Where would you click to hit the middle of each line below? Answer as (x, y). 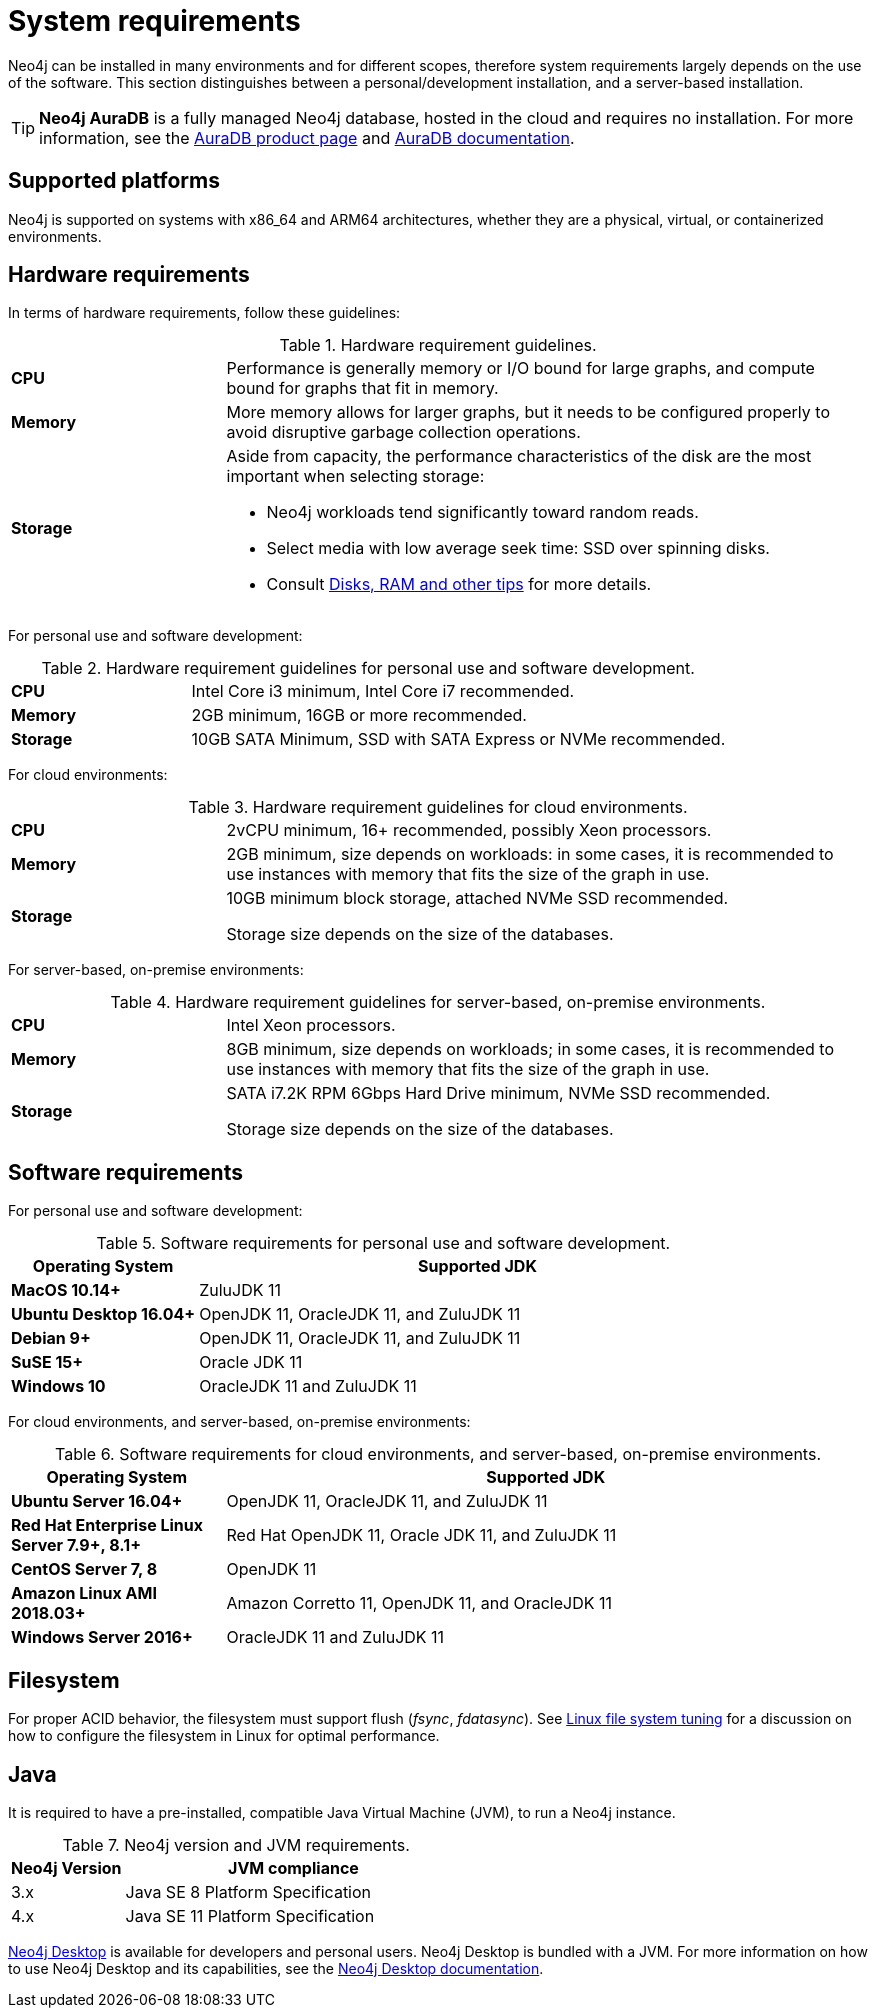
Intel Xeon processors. (311, 1025)
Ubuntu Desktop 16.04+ (103, 1314)
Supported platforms (114, 181)
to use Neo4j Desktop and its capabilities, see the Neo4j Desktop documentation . (276, 1968)
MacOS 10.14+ (66, 1290)
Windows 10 (58, 1386)
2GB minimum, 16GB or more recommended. (359, 715)
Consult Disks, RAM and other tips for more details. (459, 584)
